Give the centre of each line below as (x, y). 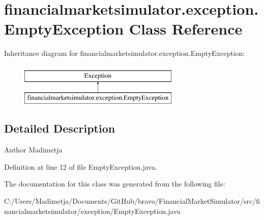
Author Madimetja (33, 150)
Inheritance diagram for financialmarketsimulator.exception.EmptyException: (125, 53)
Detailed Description (60, 128)
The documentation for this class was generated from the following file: (115, 184)
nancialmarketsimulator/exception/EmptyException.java (92, 211)
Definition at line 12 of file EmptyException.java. (81, 166)
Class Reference (186, 29)
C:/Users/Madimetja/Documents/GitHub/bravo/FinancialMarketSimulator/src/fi (132, 201)
